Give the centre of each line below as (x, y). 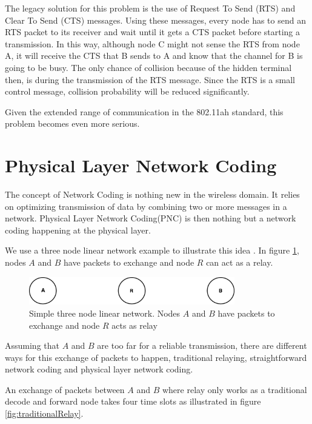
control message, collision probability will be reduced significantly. (127, 91)
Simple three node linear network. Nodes (105, 313)
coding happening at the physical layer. (78, 230)
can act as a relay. (240, 262)
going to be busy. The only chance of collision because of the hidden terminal (148, 67)
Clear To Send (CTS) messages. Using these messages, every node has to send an (155, 20)
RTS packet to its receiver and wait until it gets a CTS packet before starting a (153, 32)
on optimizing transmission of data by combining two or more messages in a (146, 206)
